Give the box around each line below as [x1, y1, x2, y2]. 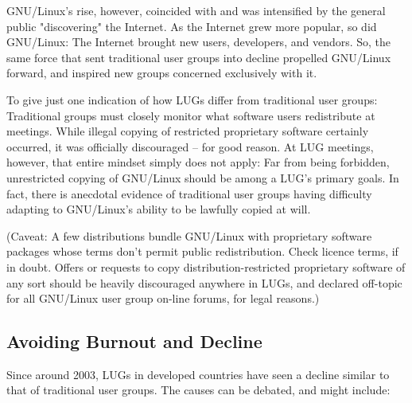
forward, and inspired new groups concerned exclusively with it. [6, 65, 317, 81]
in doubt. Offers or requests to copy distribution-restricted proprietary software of [6, 258, 406, 275]
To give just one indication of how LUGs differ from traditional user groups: [6, 91, 378, 108]
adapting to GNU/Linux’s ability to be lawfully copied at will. [6, 201, 311, 217]
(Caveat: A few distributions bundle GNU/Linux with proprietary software [6, 227, 372, 244]
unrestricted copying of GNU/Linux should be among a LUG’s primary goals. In [6, 169, 399, 186]
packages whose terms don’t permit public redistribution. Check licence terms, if [6, 243, 398, 260]
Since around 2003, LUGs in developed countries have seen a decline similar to [6, 366, 390, 382]
